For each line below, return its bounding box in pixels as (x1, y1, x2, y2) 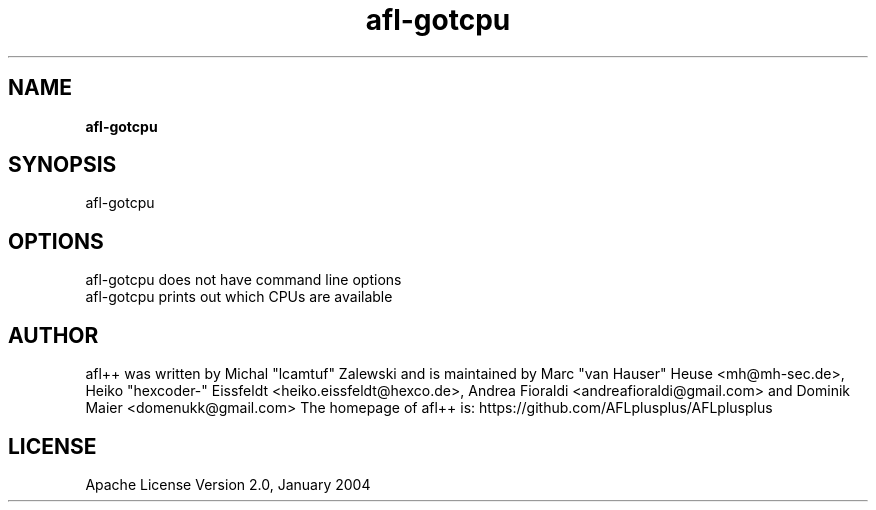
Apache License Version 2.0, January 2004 (85, 475, 371, 493)
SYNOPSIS (8, 152, 117, 178)
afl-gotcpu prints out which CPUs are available (85, 288, 393, 306)
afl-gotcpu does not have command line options (85, 271, 402, 289)
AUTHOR (8, 322, 99, 348)
